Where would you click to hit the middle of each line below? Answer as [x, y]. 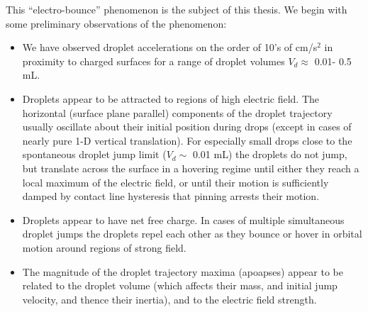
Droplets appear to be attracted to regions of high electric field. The [171, 98]
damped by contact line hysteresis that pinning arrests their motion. [171, 196]
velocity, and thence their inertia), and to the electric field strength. [169, 299]
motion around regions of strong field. [104, 247]
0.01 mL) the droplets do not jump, [270, 154]
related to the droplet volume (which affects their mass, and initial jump [180, 285]
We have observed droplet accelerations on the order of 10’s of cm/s [170, 47]
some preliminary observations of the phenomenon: [116, 23]
